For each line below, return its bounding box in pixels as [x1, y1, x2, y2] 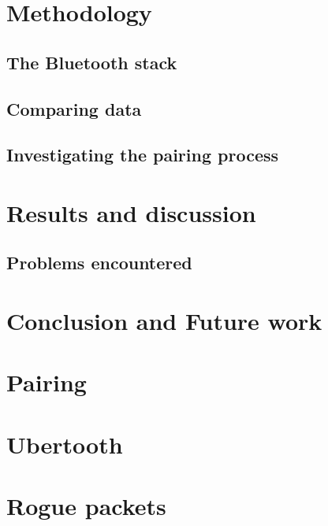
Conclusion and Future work [6, 305, 322, 337]
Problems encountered [6, 250, 192, 275]
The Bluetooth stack [6, 50, 177, 74]
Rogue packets [6, 490, 166, 522]
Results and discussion [6, 196, 256, 228]
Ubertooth [6, 428, 123, 460]
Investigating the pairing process [6, 143, 279, 167]
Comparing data [6, 96, 142, 120]
